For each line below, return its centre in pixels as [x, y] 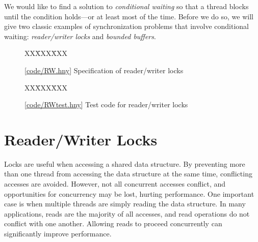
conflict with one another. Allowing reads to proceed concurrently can [113, 223]
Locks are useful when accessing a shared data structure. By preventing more [125, 163]
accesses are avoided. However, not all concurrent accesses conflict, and [115, 184]
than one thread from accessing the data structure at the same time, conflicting [128, 174]
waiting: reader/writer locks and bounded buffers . [80, 36]
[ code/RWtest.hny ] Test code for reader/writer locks [106, 104]
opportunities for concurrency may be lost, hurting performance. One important [129, 193]
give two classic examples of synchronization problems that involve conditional [126, 26]
